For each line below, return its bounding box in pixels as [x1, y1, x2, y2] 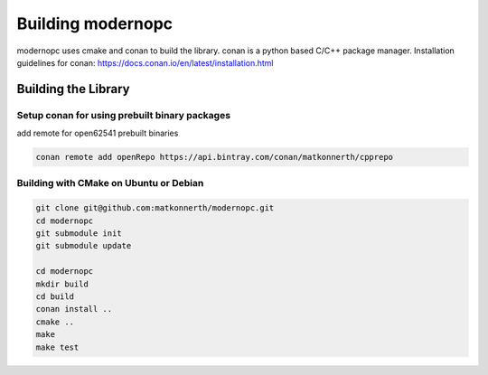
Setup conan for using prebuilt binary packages [16, 108, 230, 121]
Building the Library [16, 81, 130, 97]
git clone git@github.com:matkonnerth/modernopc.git [35, 203, 275, 213]
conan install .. [35, 304, 113, 314]
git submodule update [35, 240, 132, 251]
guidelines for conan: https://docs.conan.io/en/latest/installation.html [16, 57, 274, 68]
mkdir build [35, 278, 89, 289]
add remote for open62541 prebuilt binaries [16, 127, 179, 139]
